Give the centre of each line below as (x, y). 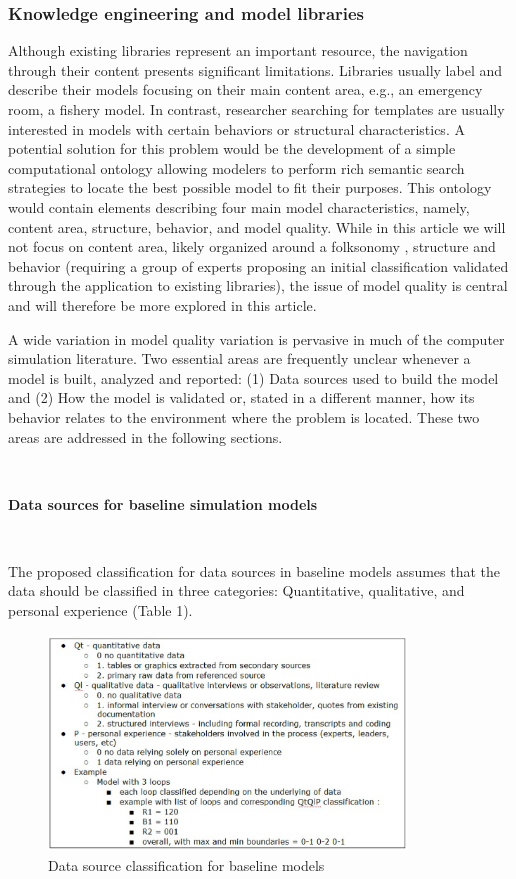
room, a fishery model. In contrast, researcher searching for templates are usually (256, 109)
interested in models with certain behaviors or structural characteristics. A (236, 128)
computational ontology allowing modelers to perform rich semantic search (236, 167)
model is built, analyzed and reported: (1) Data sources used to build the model (253, 377)
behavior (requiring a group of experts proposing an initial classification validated (258, 265)
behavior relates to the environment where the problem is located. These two (244, 416)
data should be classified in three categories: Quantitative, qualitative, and (236, 590)
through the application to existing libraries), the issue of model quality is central (258, 285)
